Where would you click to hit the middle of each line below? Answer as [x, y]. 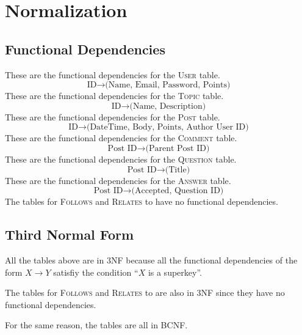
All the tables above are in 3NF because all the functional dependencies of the [151, 260]
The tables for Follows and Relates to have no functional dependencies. [142, 201]
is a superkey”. [175, 272]
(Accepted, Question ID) [178, 191]
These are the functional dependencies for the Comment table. [121, 138]
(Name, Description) [168, 106]
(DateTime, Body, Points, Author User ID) [167, 127]
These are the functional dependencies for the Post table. [113, 116]
